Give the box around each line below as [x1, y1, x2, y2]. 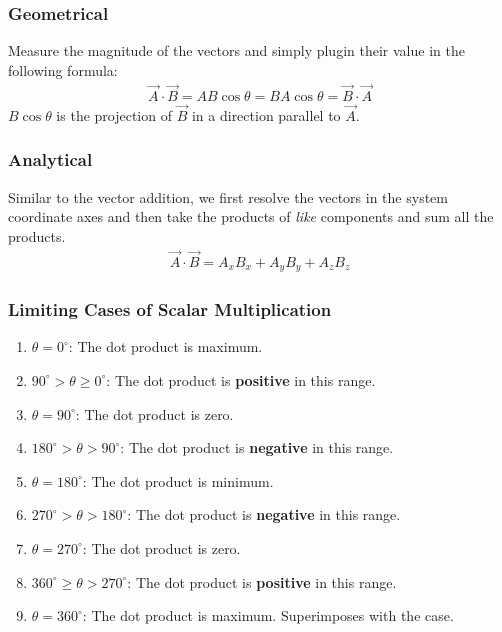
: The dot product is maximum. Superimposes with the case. [82, 605, 454, 626]
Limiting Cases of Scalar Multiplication [8, 297, 332, 322]
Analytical [8, 147, 93, 172]
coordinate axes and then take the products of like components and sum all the [8, 206, 494, 227]
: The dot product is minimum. [82, 470, 274, 491]
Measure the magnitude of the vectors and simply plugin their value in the [8, 40, 465, 61]
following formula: [8, 59, 118, 80]
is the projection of [56, 104, 172, 125]
